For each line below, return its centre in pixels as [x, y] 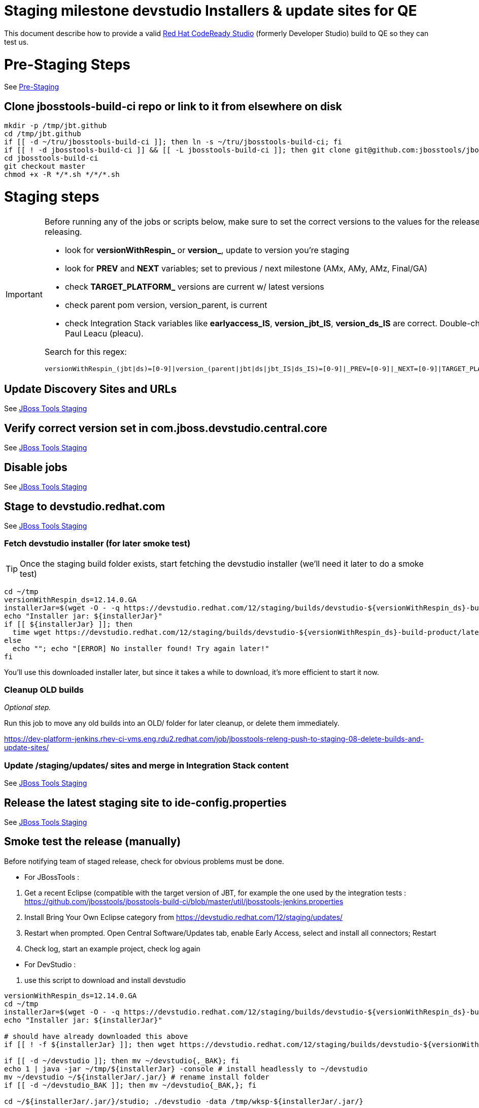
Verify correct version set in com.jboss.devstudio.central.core [166, 428]
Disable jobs [36, 467]
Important [24, 295]
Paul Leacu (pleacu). [104, 333]
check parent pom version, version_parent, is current [166, 305]
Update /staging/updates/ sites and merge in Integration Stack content [147, 765]
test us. [16, 42]
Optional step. [28, 707]
